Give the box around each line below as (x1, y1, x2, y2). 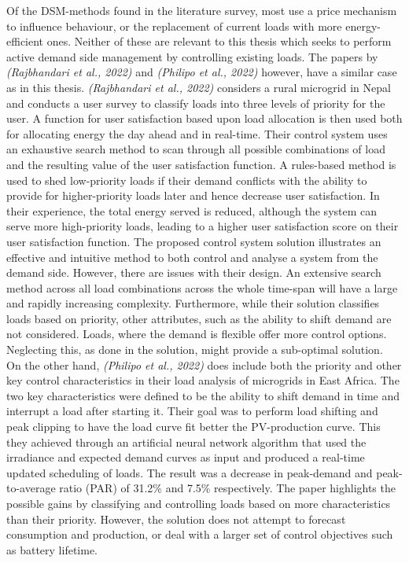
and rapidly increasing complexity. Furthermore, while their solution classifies (6, 295, 380, 311)
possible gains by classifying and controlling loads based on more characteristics (6, 495, 391, 511)
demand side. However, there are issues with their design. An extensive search (6, 264, 381, 281)
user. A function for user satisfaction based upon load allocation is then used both (6, 110, 403, 127)
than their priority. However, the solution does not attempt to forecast (6, 510, 346, 527)
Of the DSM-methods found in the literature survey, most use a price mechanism (6, 2, 397, 18)
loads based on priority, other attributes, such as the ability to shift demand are (6, 310, 392, 326)
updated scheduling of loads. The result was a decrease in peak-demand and (6, 464, 373, 480)
